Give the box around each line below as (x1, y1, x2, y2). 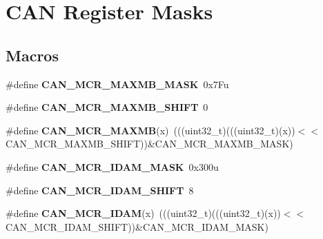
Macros (6, 44, 59, 65)
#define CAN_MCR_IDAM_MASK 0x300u (6, 159, 219, 174)
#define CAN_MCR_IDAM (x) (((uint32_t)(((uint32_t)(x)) (6, 206, 281, 220)
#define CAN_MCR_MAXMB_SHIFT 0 (6, 100, 208, 114)
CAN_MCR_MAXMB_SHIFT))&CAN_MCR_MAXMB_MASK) (6, 136, 293, 151)
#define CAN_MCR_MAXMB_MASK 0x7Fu (6, 76, 229, 91)
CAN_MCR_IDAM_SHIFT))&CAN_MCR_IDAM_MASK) (6, 219, 268, 233)
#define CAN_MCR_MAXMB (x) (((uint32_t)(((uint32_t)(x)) (6, 123, 295, 137)
